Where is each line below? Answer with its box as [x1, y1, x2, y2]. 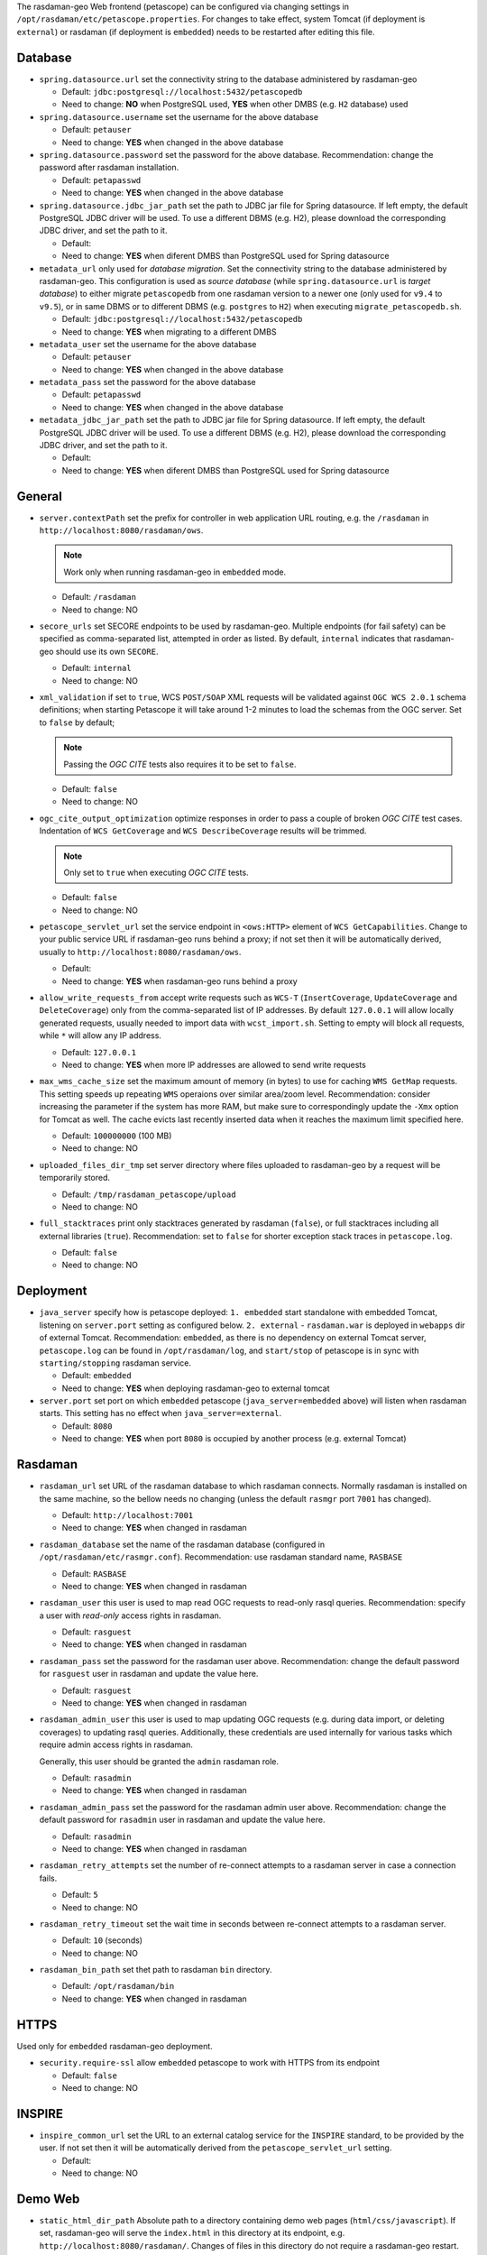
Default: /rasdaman [61, 592, 137, 603]
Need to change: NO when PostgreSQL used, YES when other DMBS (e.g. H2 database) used [61, 99, 409, 110]
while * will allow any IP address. [39, 1030, 162, 1041]
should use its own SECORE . [55, 646, 159, 657]
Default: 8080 [61, 1421, 113, 1431]
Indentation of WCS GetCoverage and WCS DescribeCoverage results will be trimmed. [39, 825, 367, 836]
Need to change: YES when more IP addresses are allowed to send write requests [61, 1059, 367, 1070]
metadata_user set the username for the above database [39, 338, 257, 349]
